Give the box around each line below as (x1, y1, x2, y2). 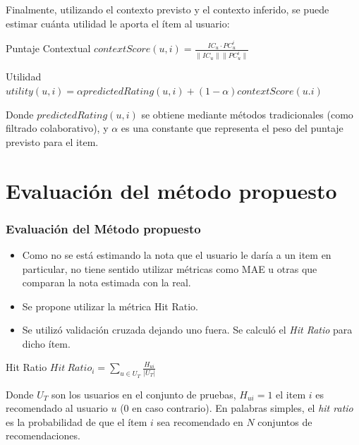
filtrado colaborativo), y (6, 121, 109, 135)
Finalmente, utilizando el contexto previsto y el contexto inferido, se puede (6, 2, 329, 16)
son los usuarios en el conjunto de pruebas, (51, 386, 236, 401)
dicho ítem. (22, 336, 71, 350)
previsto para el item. (6, 134, 99, 149)
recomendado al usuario (6, 401, 108, 415)
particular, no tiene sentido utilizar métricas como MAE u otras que (22, 261, 317, 276)
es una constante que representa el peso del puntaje (121, 121, 343, 135)
